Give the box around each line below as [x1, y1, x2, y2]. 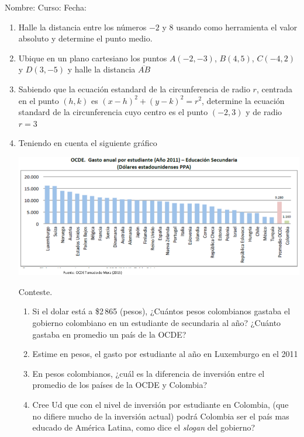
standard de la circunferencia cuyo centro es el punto [18, 106, 208, 118]
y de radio [246, 106, 282, 118]
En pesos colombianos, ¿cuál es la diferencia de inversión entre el [32, 367, 265, 379]
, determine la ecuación [202, 94, 285, 106]
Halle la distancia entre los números [18, 20, 147, 33]
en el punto [18, 94, 59, 106]
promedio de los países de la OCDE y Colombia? [32, 379, 208, 391]
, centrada [256, 82, 293, 95]
